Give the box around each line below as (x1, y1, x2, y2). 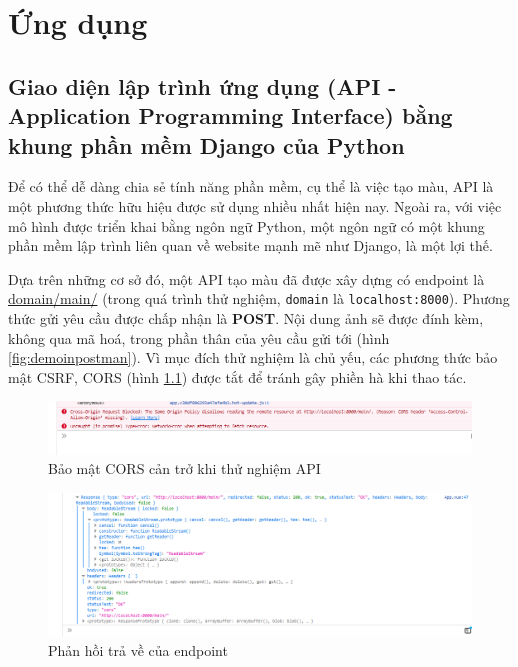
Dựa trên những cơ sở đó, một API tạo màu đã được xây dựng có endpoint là (8, 268, 485, 289)
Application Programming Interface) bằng (8, 100, 453, 131)
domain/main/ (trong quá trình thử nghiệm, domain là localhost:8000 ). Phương (8, 288, 510, 309)
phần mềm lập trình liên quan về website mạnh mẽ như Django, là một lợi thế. (8, 235, 493, 256)
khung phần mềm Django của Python (8, 129, 405, 160)
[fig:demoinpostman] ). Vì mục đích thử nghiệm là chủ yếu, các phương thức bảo (8, 347, 498, 368)
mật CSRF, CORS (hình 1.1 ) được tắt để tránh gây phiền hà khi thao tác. (8, 366, 467, 387)
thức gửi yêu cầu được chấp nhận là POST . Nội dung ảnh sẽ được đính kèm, (8, 307, 484, 328)
